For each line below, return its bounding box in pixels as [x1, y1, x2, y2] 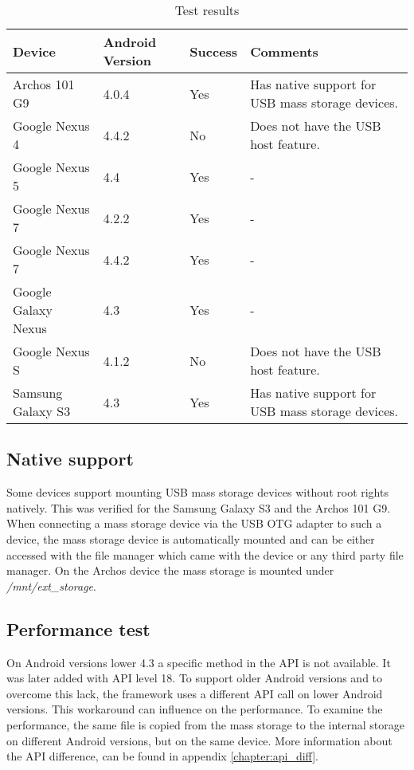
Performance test [6, 616, 150, 641]
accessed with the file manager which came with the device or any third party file [6, 546, 404, 563]
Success [189, 41, 238, 61]
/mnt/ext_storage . [6, 577, 96, 594]
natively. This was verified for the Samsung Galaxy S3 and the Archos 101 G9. [6, 499, 391, 516]
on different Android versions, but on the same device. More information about [6, 732, 393, 748]
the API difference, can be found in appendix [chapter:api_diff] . [6, 748, 318, 764]
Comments [250, 41, 318, 61]
